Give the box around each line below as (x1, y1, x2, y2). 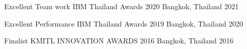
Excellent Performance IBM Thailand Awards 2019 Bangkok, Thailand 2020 (4, 18, 243, 29)
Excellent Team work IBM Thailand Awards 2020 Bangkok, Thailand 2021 (4, 1, 239, 11)
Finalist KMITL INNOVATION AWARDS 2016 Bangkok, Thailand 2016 (4, 35, 234, 46)
